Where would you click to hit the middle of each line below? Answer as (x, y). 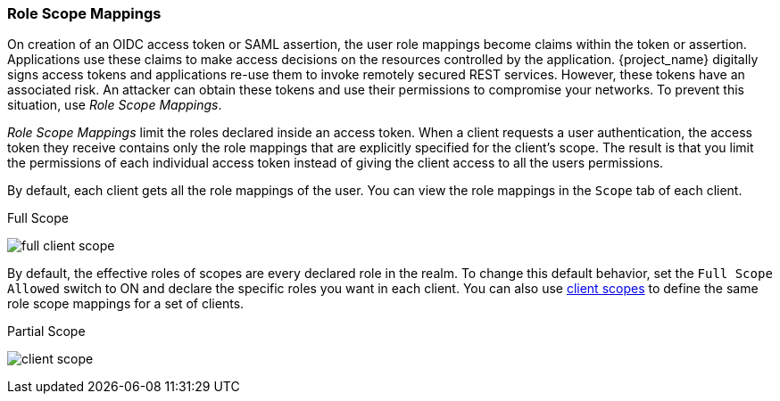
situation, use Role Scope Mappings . (115, 105)
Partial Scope (46, 331)
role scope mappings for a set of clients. (126, 304)
